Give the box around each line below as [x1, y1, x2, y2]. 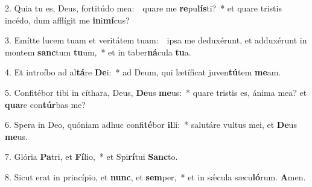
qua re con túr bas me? [5, 98, 86, 110]
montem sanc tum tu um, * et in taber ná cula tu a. [5, 45, 191, 58]
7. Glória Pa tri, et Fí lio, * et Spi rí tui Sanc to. [5, 150, 178, 163]
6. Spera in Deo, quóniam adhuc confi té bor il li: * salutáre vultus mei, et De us [5, 118, 297, 131]
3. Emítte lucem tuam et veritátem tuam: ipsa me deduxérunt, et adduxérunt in [5, 34, 307, 46]
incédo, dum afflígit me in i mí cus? [5, 13, 130, 26]
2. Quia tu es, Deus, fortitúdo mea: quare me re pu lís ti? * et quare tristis [5, 2, 282, 14]
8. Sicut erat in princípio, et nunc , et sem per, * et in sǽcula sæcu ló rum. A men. [5, 170, 306, 183]
